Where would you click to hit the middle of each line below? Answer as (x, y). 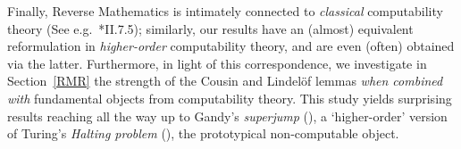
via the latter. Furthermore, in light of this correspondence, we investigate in (217, 63)
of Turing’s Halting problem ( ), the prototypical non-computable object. (203, 133)
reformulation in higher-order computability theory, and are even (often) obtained (231, 46)
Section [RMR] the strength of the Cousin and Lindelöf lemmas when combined (225, 81)
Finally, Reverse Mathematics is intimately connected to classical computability (225, 11)
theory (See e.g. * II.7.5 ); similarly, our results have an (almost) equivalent (210, 28)
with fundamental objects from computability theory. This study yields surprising (230, 98)
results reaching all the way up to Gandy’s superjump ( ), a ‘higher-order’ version (227, 116)
